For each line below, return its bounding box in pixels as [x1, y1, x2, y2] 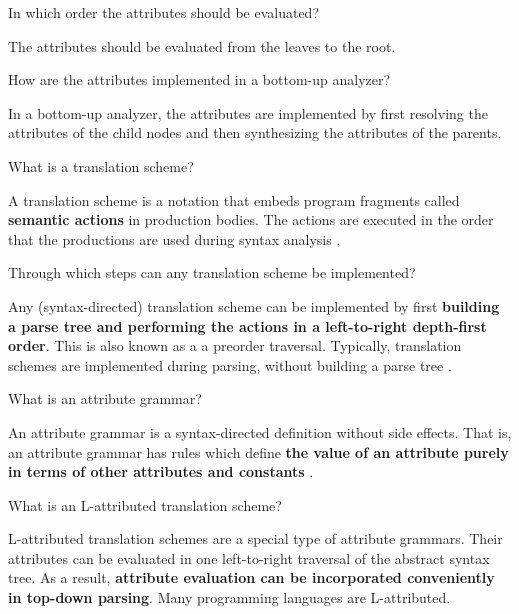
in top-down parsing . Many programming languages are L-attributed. [8, 587, 451, 608]
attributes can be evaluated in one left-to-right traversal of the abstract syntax [8, 547, 490, 568]
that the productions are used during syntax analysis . [8, 228, 341, 249]
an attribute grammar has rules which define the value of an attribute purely [8, 441, 509, 462]
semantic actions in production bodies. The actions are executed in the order [8, 209, 494, 230]
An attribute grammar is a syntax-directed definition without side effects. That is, [8, 421, 512, 442]
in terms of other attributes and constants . [8, 461, 314, 482]
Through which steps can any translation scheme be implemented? [8, 262, 416, 283]
